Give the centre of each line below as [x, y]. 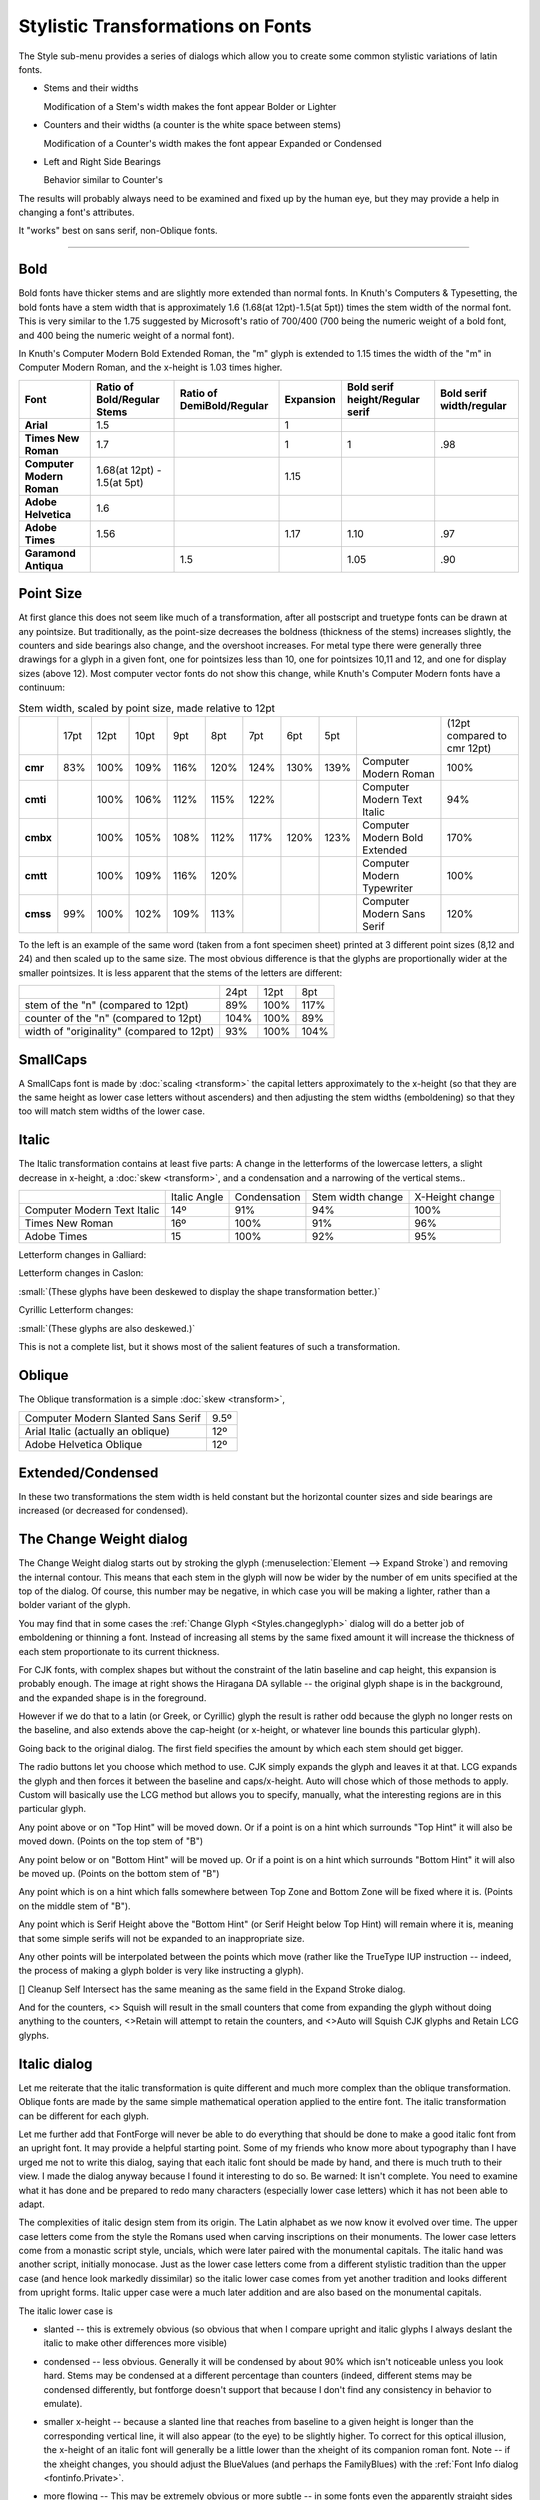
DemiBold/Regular [224, 405]
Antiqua [44, 565]
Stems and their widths [91, 88]
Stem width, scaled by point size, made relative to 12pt [146, 708]
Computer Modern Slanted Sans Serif [113, 1418]
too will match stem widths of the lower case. [111, 1111]
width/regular [473, 405]
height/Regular [383, 399]
